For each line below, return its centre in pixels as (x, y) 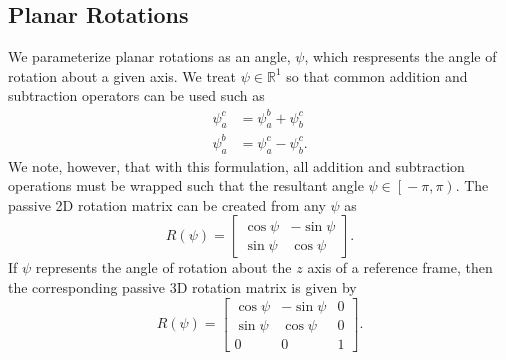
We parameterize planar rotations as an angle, (149, 56)
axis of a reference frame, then (400, 267)
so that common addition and (377, 75)
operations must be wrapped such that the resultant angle (186, 185)
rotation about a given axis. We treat (122, 75)
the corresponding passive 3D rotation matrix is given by (182, 287)
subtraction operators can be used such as (136, 95)
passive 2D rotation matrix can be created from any (167, 204)
